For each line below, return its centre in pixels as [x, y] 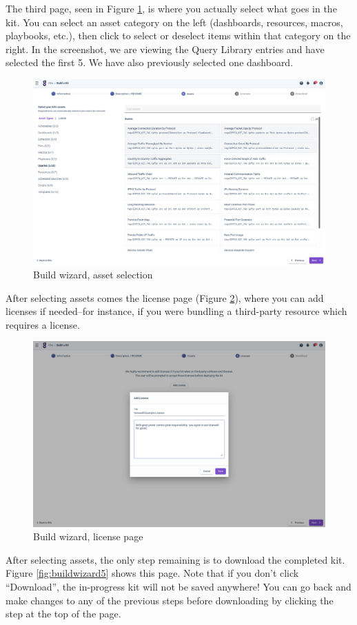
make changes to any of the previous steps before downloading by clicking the [170, 600]
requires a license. [43, 324]
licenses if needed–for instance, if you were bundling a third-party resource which [176, 311]
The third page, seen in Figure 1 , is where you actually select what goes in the [171, 8]
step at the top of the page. [63, 614]
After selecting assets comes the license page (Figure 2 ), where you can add [165, 297]
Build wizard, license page [88, 536]
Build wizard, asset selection [93, 275]
